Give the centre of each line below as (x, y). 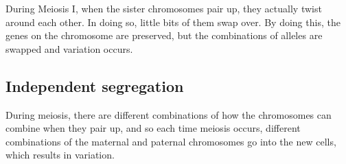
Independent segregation (95, 85)
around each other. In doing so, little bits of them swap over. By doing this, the (173, 22)
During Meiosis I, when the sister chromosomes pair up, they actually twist (164, 8)
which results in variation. (60, 155)
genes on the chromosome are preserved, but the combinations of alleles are (164, 35)
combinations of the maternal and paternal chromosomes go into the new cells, (171, 141)
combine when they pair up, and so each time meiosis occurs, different (153, 128)
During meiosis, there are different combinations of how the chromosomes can (169, 114)
